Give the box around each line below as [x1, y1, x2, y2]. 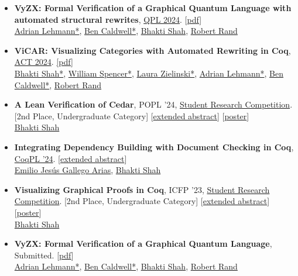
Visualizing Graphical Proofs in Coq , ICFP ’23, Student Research [14, 183, 270, 195]
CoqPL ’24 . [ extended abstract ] [14, 152, 127, 164]
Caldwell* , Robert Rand [14, 78, 102, 91]
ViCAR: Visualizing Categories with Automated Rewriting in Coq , [14, 44, 291, 56]
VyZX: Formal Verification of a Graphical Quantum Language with [14, 2, 292, 13]
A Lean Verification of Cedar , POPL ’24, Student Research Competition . [14, 98, 293, 111]
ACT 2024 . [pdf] [14, 56, 73, 68]
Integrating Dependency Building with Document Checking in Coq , [14, 140, 294, 153]
